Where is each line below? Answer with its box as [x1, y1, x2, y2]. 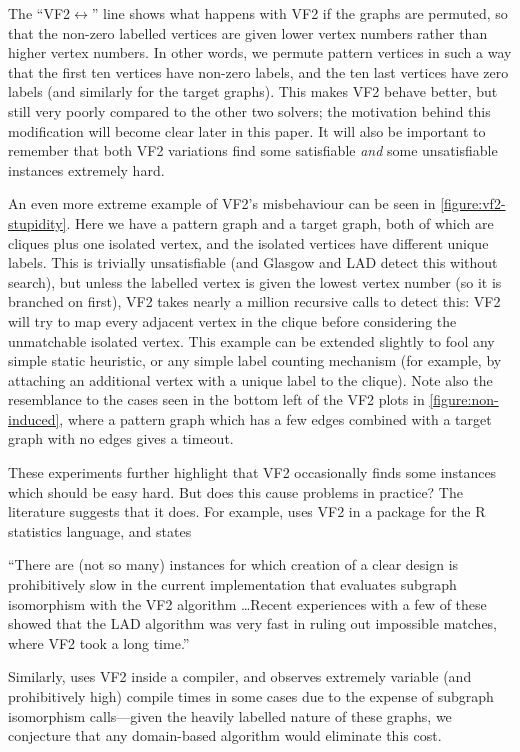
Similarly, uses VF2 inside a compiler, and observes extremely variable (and [8, 666, 472, 687]
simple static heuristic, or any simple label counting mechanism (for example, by [8, 350, 502, 371]
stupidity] [8, 212, 67, 233]
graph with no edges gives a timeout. [8, 428, 234, 449]
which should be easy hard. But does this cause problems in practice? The [8, 481, 463, 502]
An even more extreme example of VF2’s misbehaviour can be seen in [8, 193, 436, 214]
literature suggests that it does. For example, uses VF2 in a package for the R [8, 501, 486, 522]
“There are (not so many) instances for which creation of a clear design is [8, 554, 459, 575]
